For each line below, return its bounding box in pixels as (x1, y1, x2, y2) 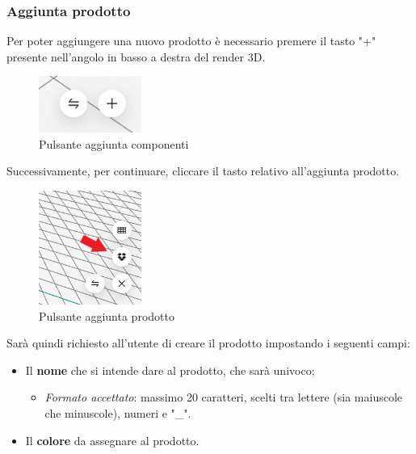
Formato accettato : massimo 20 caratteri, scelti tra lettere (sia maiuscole (44, 389, 403, 406)
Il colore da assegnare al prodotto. (25, 431, 200, 448)
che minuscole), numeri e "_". (44, 405, 191, 422)
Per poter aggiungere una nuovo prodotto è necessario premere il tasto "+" (6, 32, 376, 49)
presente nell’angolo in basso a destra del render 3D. (6, 48, 266, 65)
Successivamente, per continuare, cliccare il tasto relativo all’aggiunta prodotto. (6, 162, 400, 179)
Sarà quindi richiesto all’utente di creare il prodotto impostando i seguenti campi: (6, 334, 410, 351)
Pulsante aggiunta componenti (39, 135, 189, 152)
